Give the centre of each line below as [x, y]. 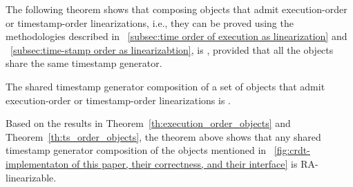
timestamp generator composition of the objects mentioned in [136, 150]
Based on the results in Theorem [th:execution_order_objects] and [148, 123]
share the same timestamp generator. [84, 63]
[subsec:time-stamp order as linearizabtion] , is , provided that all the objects [172, 49]
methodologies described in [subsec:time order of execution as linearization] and [176, 36]
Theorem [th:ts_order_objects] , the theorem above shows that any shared [163, 136]
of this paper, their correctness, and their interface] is [185, 163]
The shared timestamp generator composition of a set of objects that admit [165, 86]
